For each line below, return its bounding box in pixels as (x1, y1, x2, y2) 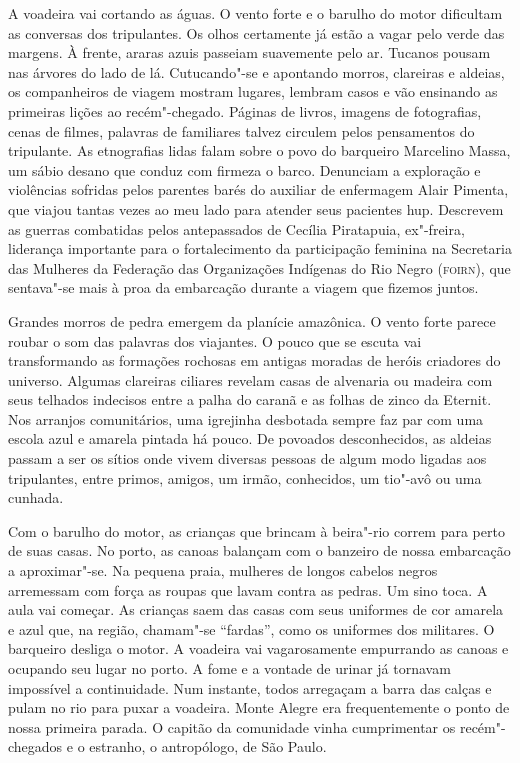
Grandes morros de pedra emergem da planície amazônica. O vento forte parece (8, 310, 496, 331)
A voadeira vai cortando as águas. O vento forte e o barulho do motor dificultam (8, 3, 503, 23)
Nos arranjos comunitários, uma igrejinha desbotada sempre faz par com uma (8, 408, 484, 429)
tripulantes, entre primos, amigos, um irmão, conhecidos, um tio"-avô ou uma (8, 467, 482, 488)
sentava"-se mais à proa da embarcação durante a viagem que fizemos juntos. (8, 277, 479, 298)
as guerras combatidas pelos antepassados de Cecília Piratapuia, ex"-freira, (8, 218, 465, 239)
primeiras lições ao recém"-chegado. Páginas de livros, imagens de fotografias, (8, 100, 482, 121)
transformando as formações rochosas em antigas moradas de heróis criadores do (8, 350, 501, 371)
